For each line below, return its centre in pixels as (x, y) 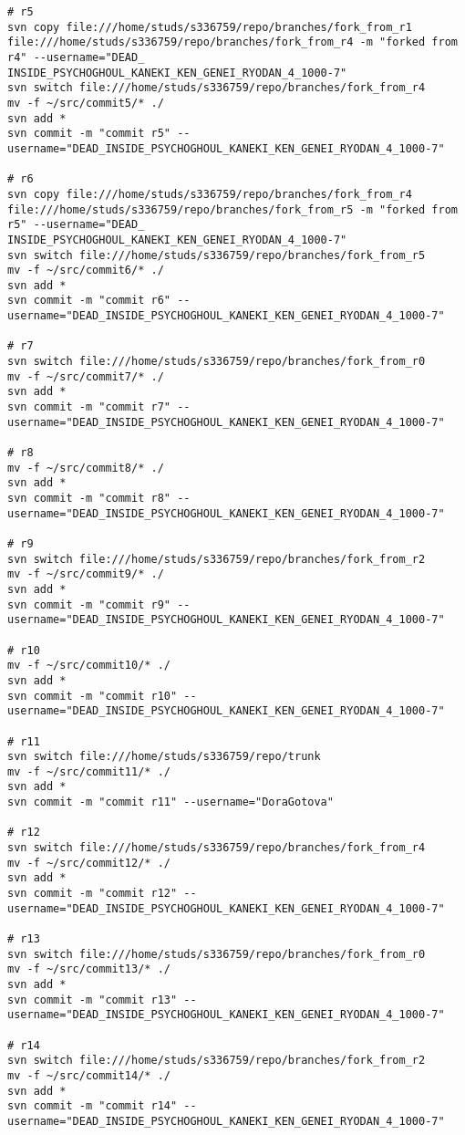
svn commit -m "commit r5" (89, 134)
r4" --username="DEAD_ (76, 57)
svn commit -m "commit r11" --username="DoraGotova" (170, 802)
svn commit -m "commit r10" (93, 696)
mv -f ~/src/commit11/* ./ (89, 771)
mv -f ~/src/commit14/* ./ (89, 1075)
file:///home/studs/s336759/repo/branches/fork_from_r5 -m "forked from (232, 209)
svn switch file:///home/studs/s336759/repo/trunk (164, 757)
